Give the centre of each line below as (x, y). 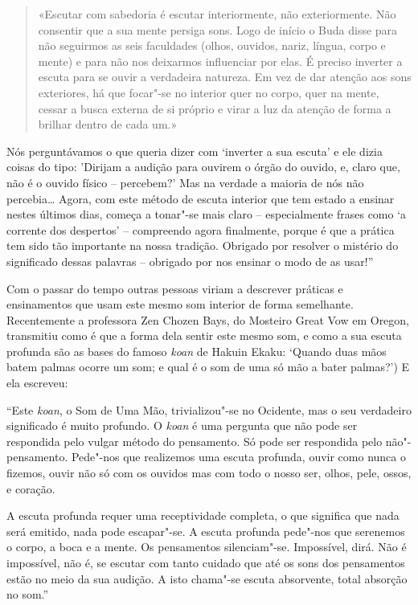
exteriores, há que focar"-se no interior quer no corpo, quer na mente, (209, 92)
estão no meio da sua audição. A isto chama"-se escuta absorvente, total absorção (207, 578)
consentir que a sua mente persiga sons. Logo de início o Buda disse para (218, 29)
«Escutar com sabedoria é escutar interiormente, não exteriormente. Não (217, 14)
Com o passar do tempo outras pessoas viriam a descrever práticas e (175, 288)
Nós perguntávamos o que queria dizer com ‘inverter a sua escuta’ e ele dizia (195, 151)
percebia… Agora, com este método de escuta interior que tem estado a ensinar (201, 198)
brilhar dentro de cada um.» (108, 124)
